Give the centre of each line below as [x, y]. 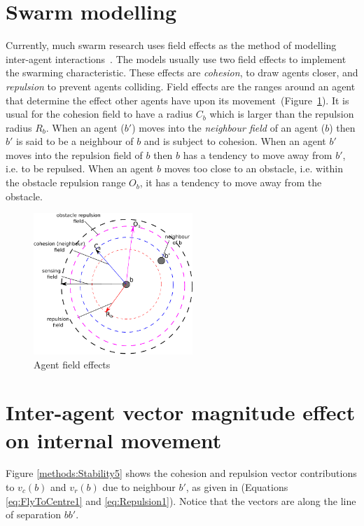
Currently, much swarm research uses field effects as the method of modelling [171, 45]
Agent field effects [72, 364]
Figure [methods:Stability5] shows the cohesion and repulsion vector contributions [181, 473]
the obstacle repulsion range [66, 182]
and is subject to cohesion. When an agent [235, 141]
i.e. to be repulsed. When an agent [80, 168]
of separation [34, 514]
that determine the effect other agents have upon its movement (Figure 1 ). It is [177, 100]
